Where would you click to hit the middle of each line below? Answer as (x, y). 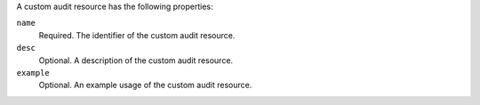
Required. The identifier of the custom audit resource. (137, 35)
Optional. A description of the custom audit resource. (136, 60)
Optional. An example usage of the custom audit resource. (145, 85)
